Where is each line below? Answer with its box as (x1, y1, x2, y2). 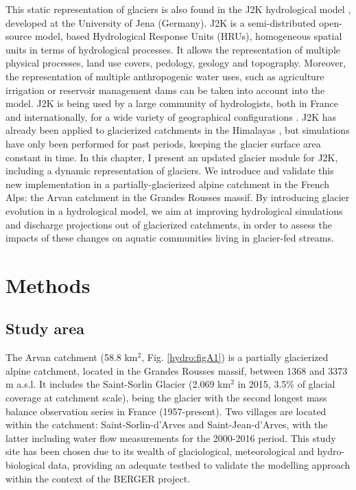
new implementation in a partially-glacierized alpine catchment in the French (5, 176, 330, 191)
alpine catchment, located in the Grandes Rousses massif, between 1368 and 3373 (5, 363, 348, 377)
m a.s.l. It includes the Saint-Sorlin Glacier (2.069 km (5, 377, 231, 391)
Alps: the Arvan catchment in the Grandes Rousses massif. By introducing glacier (5, 190, 350, 205)
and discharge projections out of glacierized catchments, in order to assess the (5, 217, 332, 231)
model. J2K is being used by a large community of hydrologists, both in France (5, 96, 339, 110)
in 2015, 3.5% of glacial (237, 377, 335, 391)
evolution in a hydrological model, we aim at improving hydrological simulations (5, 203, 343, 218)
